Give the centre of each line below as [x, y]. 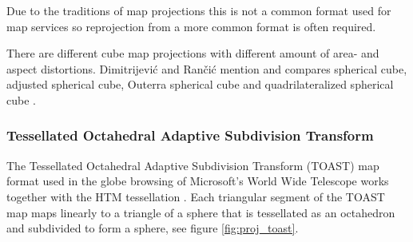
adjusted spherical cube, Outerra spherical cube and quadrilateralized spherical [200, 84]
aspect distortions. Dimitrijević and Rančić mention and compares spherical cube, [207, 68]
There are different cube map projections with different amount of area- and [193, 53]
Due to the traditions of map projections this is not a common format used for [199, 10]
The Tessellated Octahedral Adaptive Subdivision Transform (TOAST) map [193, 165]
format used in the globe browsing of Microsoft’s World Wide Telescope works [198, 181]
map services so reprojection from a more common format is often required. [191, 26]
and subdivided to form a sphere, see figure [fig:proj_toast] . [153, 228]
